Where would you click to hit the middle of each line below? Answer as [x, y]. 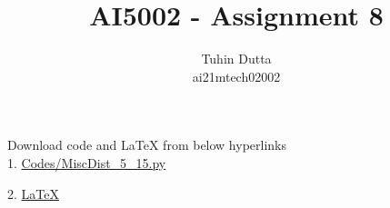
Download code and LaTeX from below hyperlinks [147, 145]
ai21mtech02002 [236, 76]
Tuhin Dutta [236, 59]
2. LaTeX [33, 193]
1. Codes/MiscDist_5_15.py [87, 162]
